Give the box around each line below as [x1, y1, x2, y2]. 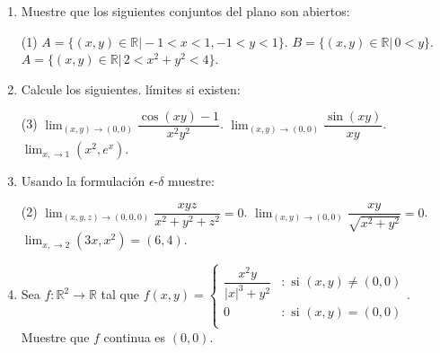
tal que [101, 285, 139, 304]
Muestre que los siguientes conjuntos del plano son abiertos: [21, 2, 350, 20]
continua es [103, 327, 166, 346]
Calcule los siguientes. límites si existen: [21, 79, 241, 98]
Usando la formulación [21, 172, 145, 190]
